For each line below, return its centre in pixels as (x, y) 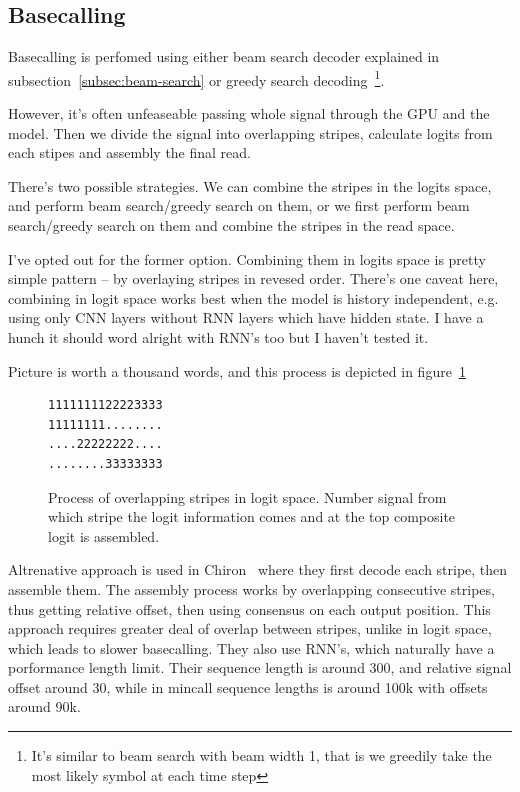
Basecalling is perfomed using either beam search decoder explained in (224, 56)
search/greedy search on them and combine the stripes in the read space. (231, 225)
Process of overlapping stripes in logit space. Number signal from (247, 496)
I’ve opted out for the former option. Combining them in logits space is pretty (247, 258)
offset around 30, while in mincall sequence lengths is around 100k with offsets (248, 686)
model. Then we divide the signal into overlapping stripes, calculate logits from (250, 132)
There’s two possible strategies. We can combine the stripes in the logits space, (250, 185)
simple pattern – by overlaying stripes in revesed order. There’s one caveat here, (253, 278)
